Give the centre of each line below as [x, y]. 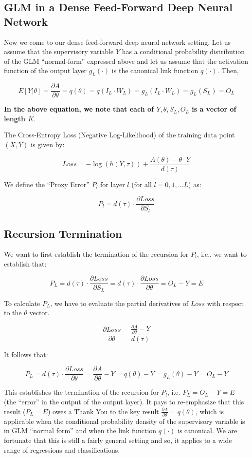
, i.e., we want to [222, 254]
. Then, [228, 70]
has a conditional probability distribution [183, 51]
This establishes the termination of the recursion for [81, 392]
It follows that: [26, 354]
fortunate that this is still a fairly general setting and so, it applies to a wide [118, 440]
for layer [112, 184]
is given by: [48, 144]
